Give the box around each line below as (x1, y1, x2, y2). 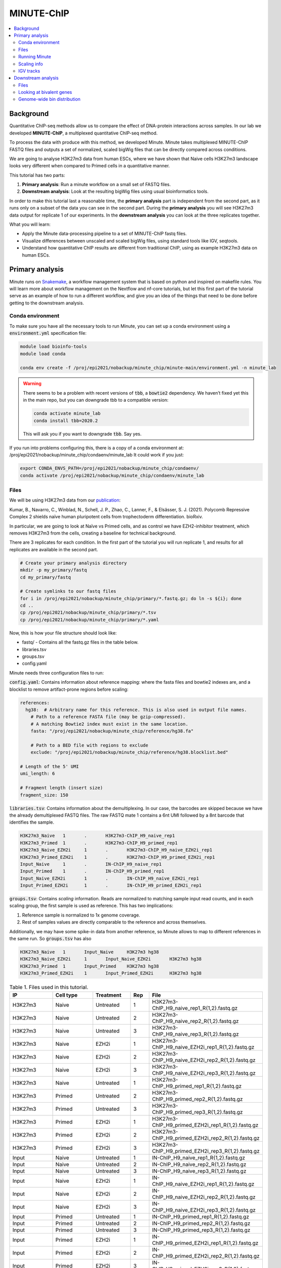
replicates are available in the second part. (9, 546, 98, 552)
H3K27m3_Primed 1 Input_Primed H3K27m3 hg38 (20, 963, 159, 969)
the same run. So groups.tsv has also (9, 936, 92, 942)
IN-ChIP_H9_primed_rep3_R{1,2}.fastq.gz (152, 1226, 251, 1234)
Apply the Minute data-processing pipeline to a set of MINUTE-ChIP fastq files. (22, 231, 187, 237)
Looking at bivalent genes (18, 89, 72, 95)
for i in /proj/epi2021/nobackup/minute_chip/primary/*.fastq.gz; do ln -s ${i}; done (20, 595, 242, 601)
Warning (23, 380, 42, 386)
